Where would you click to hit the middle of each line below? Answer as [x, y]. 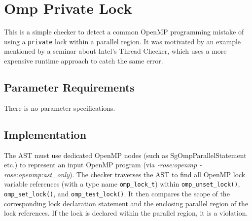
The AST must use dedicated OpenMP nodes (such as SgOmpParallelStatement [125, 155]
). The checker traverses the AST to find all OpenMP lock [157, 174]
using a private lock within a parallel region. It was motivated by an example [123, 41]
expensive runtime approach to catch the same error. [84, 60]
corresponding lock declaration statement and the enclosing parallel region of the [126, 203]
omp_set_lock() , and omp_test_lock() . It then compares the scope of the [117, 193]
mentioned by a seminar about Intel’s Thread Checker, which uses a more [115, 51]
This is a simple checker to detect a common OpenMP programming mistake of [124, 32]
